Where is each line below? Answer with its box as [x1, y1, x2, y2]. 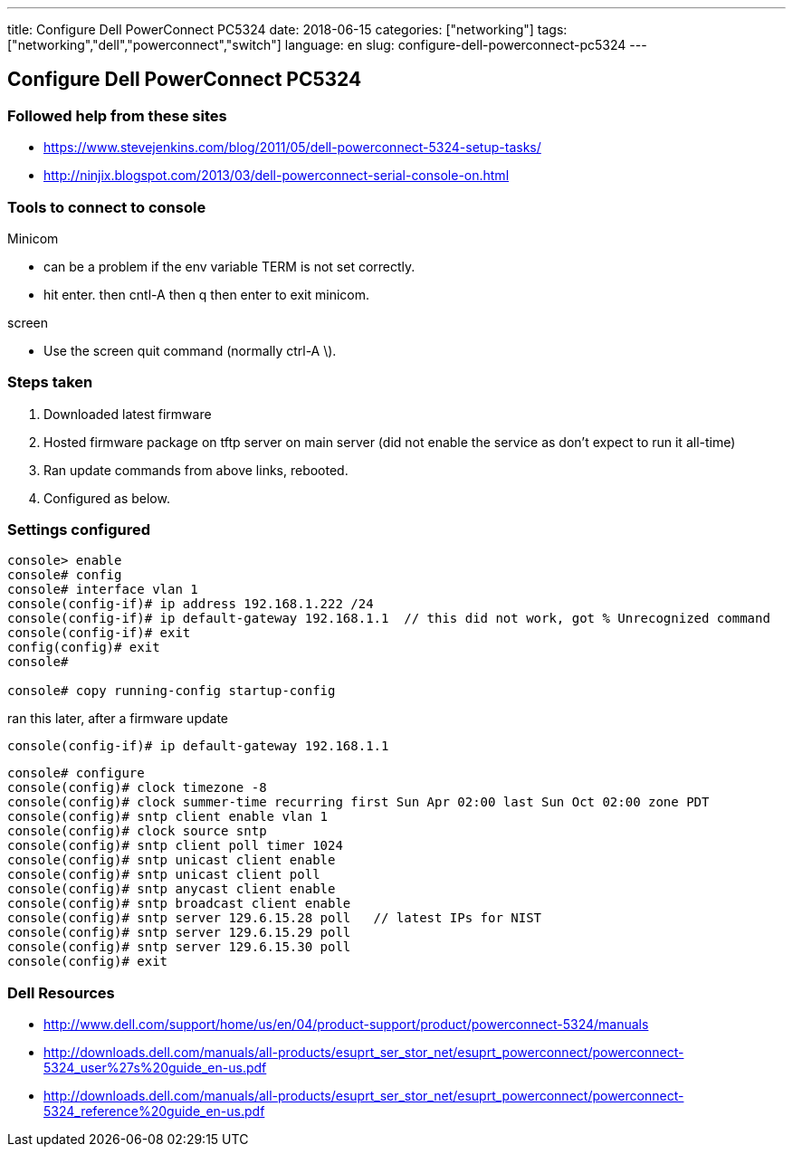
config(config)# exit [7, 640, 160, 655]
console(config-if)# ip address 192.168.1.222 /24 [7, 596, 374, 612]
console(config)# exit [7, 954, 168, 969]
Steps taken [7, 373, 93, 392]
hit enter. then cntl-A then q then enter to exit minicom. [43, 286, 370, 302]
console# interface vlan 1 [7, 582, 198, 597]
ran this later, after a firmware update [7, 711, 228, 727]
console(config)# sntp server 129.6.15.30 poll [7, 939, 351, 955]
